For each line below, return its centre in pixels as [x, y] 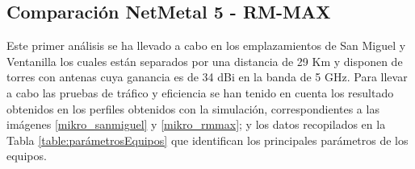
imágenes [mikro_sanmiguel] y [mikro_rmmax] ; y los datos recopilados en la [196, 124]
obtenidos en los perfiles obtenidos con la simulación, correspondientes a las [193, 108]
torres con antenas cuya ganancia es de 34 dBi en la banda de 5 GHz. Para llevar [207, 77]
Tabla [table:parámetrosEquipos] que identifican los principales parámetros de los [207, 140]
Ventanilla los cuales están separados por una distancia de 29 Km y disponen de [205, 61]
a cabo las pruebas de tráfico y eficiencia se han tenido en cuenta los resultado [200, 92]
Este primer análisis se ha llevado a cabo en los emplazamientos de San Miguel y [206, 45]
